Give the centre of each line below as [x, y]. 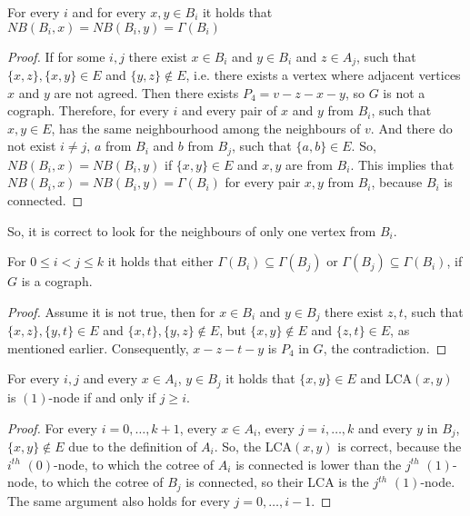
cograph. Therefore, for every [88, 110]
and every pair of [230, 110]
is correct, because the [400, 446]
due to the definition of [133, 446]
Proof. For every [52, 427]
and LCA [386, 378]
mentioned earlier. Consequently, [98, 347]
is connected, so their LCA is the [277, 482]
